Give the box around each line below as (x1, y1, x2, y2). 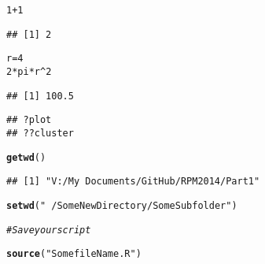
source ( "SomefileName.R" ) (6, 248, 142, 260)
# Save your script (6, 224, 91, 236)
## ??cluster (6, 127, 74, 139)
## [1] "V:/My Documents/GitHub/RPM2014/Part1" (6, 176, 260, 188)
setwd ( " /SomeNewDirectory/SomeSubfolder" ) (6, 199, 237, 211)
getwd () (6, 151, 46, 163)
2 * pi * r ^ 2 (6, 65, 52, 77)
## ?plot (6, 114, 52, 126)
